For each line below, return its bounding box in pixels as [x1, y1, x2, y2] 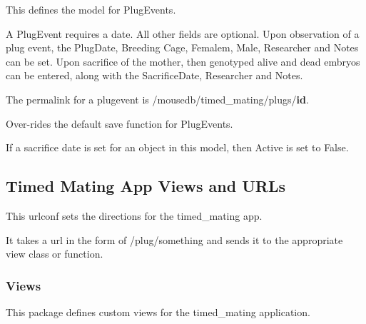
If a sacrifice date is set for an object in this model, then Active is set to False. [6, 140, 349, 155]
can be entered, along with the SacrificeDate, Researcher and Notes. [6, 68, 303, 83]
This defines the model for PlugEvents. [6, 2, 176, 16]
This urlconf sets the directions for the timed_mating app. [6, 208, 263, 223]
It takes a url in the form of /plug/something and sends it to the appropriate [6, 232, 343, 247]
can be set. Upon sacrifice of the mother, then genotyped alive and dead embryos [6, 54, 360, 69]
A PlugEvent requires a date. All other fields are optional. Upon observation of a [6, 26, 360, 41]
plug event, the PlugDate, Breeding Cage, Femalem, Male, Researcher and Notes [6, 40, 359, 55]
